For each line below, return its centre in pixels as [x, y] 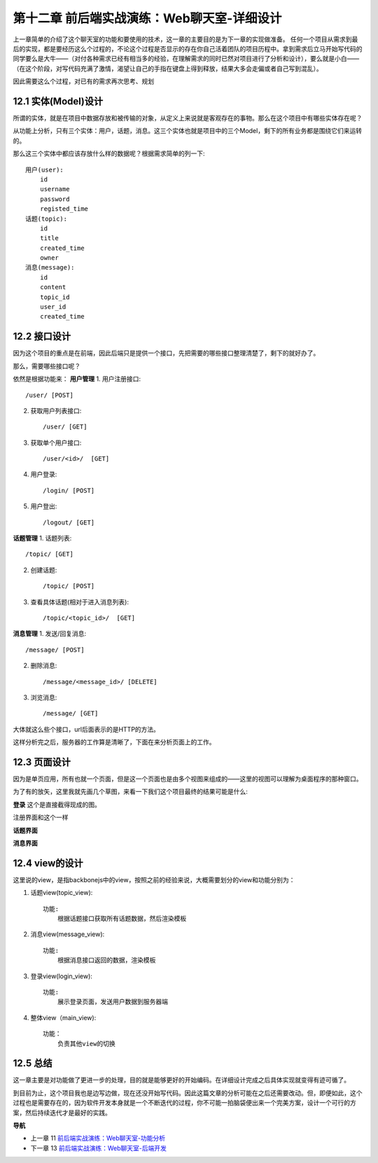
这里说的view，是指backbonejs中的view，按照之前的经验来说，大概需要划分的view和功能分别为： [154, 879]
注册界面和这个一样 [41, 817]
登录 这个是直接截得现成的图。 [57, 805]
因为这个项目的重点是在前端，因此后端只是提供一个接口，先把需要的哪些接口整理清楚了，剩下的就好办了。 [166, 353]
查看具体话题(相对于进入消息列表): [80, 601]
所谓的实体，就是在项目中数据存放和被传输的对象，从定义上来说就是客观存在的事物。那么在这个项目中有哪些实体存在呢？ [188, 118]
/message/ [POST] [55, 650]
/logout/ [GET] [69, 522]
